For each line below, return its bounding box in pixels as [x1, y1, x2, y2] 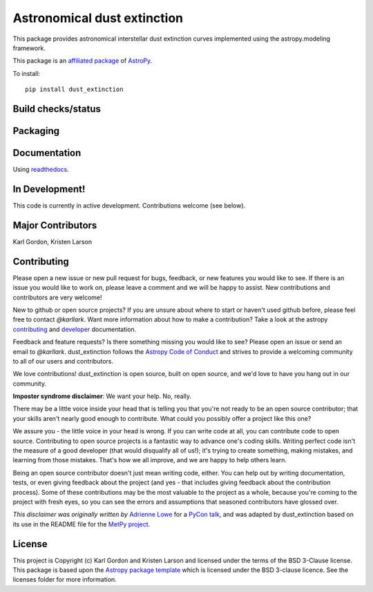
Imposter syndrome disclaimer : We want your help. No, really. [12, 392, 192, 400]
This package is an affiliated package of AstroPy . [12, 57, 153, 65]
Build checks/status [12, 103, 102, 115]
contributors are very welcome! [12, 293, 102, 302]
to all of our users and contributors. [12, 357, 114, 365]
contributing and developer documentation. [12, 325, 137, 333]
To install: [12, 69, 41, 77]
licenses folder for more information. [12, 575, 117, 584]
